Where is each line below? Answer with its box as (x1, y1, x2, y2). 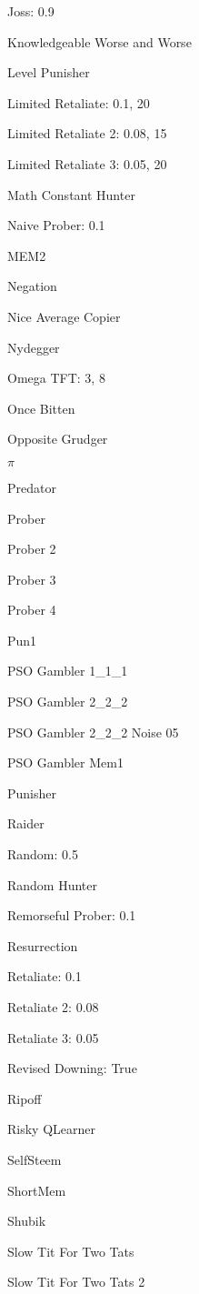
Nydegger (7, 337, 60, 356)
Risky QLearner (7, 1119, 95, 1139)
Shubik (7, 1211, 46, 1230)
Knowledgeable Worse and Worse (7, 32, 192, 51)
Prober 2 (7, 539, 56, 558)
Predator (7, 477, 56, 497)
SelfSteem (7, 1149, 62, 1169)
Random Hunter (7, 875, 98, 894)
